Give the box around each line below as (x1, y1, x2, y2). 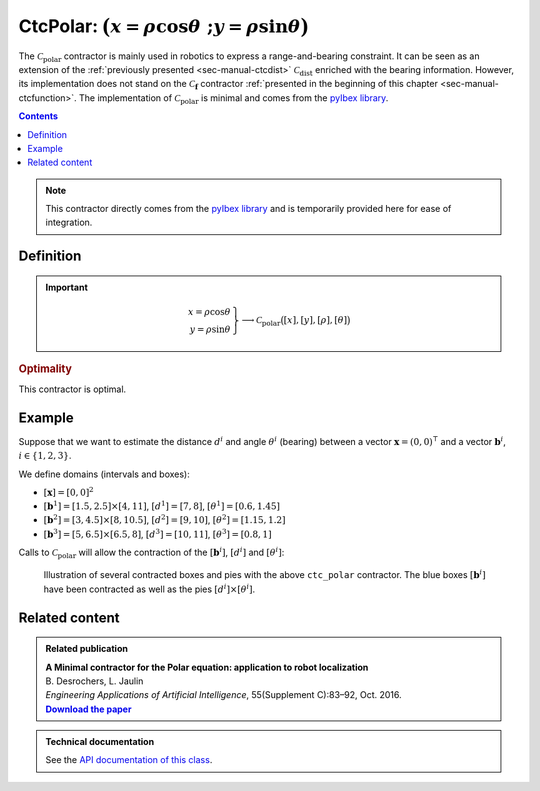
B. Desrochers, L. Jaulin (45, 675, 144, 687)
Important (45, 281, 89, 293)
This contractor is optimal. (18, 383, 127, 395)
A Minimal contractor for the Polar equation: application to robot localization (45, 661, 369, 673)
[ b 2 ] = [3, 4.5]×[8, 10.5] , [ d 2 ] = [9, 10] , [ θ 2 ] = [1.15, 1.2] (43, 513, 286, 526)
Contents (18, 110, 59, 122)
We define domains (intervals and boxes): (18, 468, 190, 480)
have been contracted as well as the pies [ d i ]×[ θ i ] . (43, 582, 256, 595)
